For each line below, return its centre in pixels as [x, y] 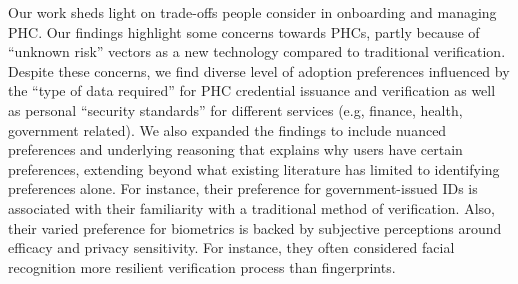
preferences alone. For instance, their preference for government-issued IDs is [243, 188]
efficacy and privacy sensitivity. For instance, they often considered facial [231, 247]
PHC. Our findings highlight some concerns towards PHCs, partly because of [244, 31]
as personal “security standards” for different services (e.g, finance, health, [235, 109]
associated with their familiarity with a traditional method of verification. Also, [251, 207]
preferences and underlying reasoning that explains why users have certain [235, 149]
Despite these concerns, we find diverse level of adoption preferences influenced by [259, 70]
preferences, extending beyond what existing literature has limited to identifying [254, 168]
